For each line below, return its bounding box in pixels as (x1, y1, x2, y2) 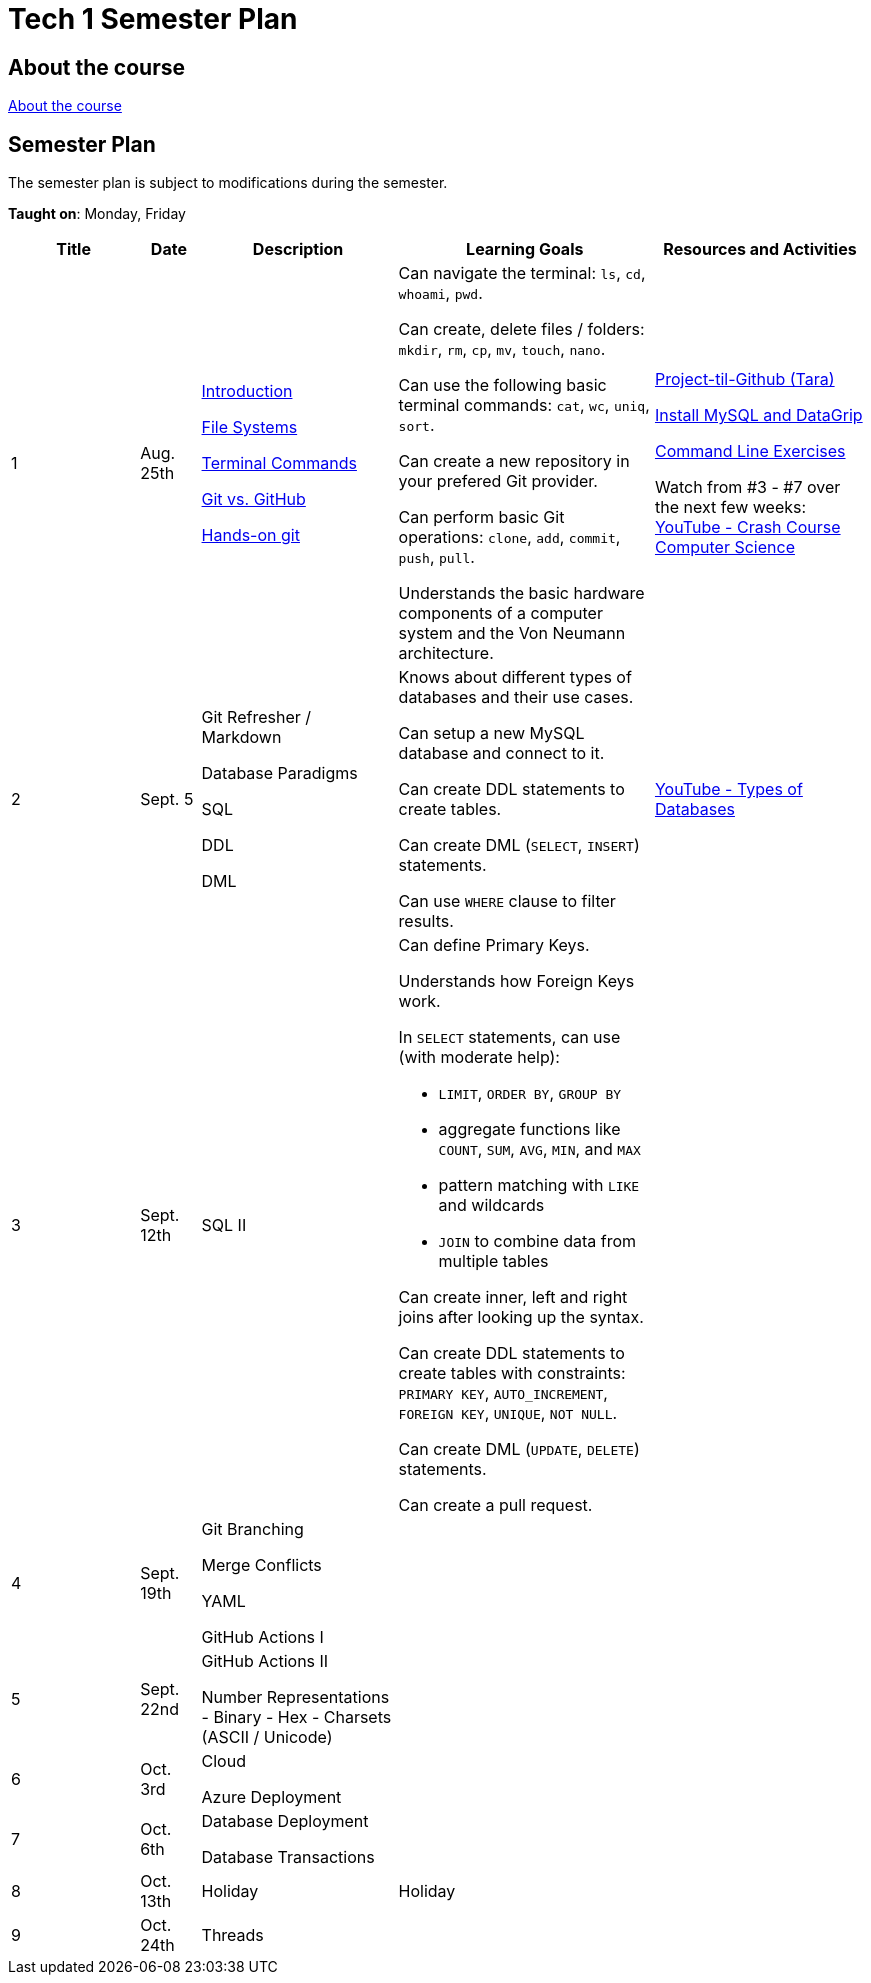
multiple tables (438, 1251, 549, 1272)
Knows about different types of (398, 667, 632, 688)
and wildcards (438, 1195, 545, 1216)
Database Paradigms (201, 763, 358, 784)
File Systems (201, 417, 298, 438)
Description (252, 239, 344, 260)
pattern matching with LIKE (438, 1175, 640, 1196)
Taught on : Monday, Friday (8, 205, 186, 223)
